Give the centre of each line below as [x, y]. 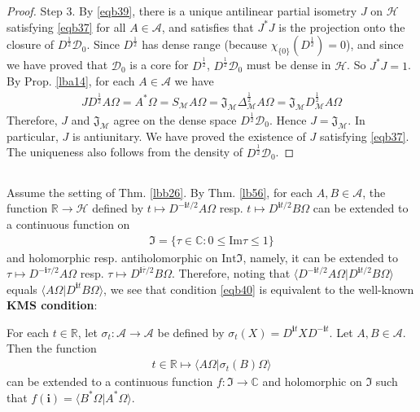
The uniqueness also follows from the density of [125, 152]
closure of [31, 44]
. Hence [288, 119]
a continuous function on [68, 224]
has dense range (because [205, 44]
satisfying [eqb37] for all [66, 26]
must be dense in [289, 65]
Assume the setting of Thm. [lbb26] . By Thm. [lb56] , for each [160, 192]
